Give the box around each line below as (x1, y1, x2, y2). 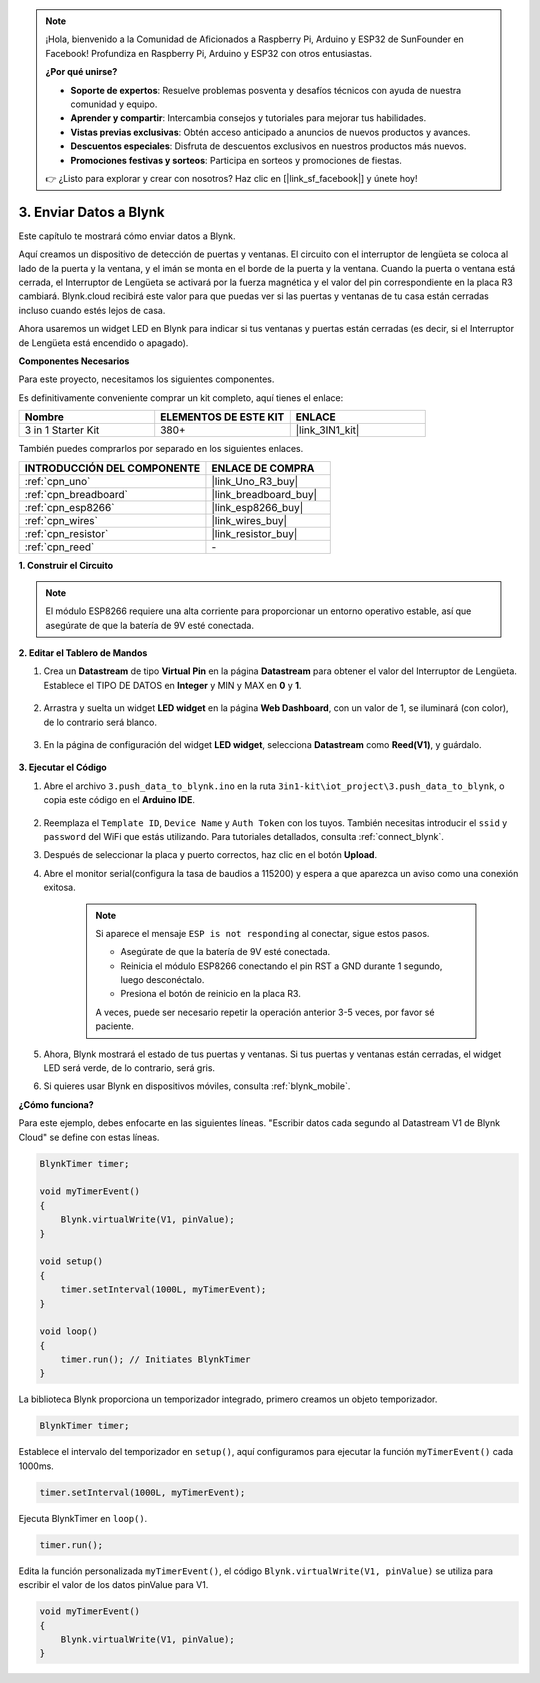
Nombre (24, 410, 65, 424)
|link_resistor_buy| (211, 526, 298, 540)
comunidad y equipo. (70, 98, 158, 110)
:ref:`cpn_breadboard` (24, 487, 129, 501)
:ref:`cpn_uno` (24, 474, 91, 488)
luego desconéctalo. (120, 974, 205, 986)
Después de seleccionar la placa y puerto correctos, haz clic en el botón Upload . (43, 849, 378, 861)
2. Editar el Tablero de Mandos (18, 647, 148, 659)
